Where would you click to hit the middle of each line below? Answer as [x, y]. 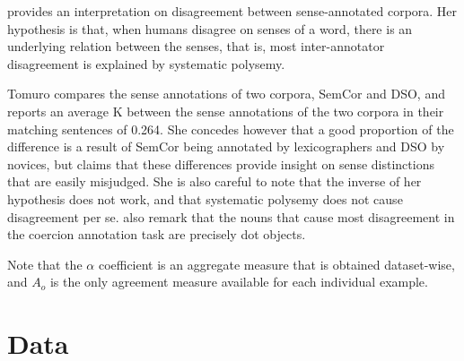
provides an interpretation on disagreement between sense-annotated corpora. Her [232, 11]
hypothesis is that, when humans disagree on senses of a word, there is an [210, 28]
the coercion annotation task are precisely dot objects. [157, 234]
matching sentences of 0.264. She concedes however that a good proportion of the [231, 129]
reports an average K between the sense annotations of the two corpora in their [226, 111]
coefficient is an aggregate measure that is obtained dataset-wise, [276, 264]
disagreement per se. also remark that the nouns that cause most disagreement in [231, 216]
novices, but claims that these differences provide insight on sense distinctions [221, 163]
